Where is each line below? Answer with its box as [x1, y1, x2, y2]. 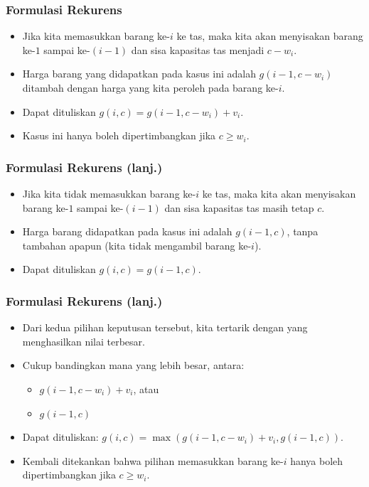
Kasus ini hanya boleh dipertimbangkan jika [22, 128, 216, 143]
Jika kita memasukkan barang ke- [22, 28, 170, 43]
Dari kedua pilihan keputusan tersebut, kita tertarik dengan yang [22, 320, 308, 335]
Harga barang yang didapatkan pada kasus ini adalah [22, 66, 256, 81]
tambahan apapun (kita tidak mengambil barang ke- [22, 237, 252, 252]
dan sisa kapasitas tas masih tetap [164, 200, 314, 215]
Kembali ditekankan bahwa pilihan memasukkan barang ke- [22, 453, 284, 468]
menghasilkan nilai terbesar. [22, 333, 145, 348]
